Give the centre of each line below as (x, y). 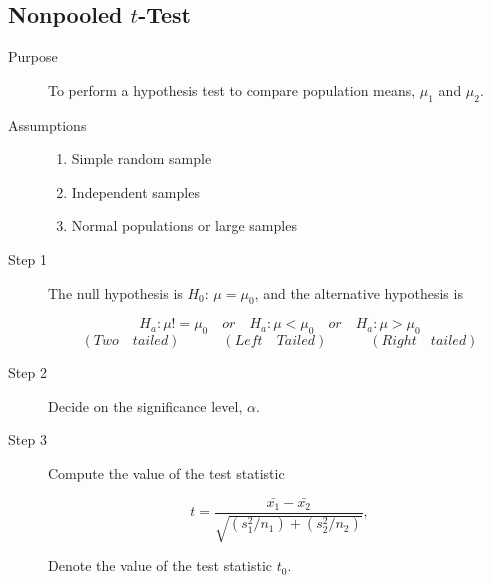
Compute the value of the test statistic (166, 472)
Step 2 (27, 372)
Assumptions (47, 124)
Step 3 (27, 439)
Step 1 (27, 258)
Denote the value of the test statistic (160, 565)
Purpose (33, 56)
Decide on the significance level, (145, 405)
